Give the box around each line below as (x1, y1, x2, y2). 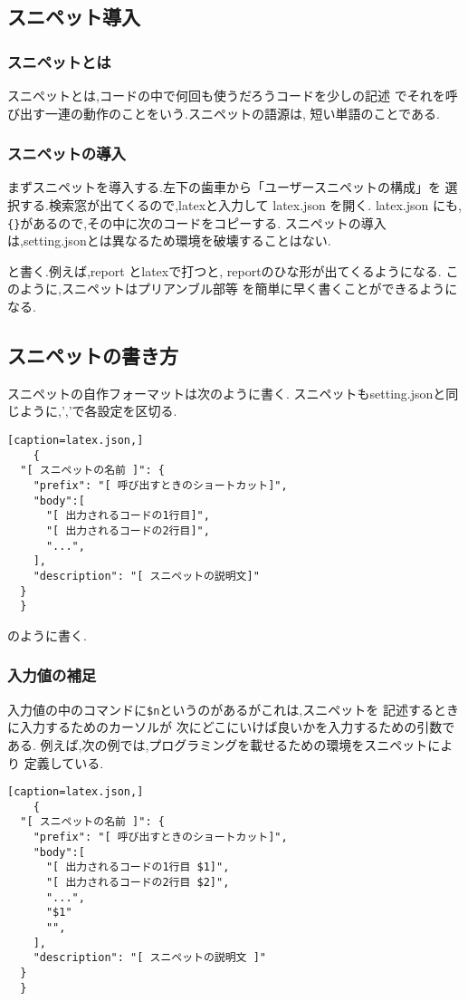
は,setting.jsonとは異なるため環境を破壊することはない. (7, 231, 331, 250)
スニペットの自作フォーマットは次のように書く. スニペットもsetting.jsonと (7, 383, 446, 402)
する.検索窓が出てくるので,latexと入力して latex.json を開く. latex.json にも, (19, 196, 462, 214)
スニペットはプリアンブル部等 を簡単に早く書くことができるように (61, 279, 458, 298)
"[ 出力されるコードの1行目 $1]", (45, 861, 230, 874)
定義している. (24, 753, 104, 772)
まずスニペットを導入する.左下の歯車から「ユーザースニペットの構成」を (7, 178, 441, 197)
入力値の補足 (7, 664, 97, 687)
